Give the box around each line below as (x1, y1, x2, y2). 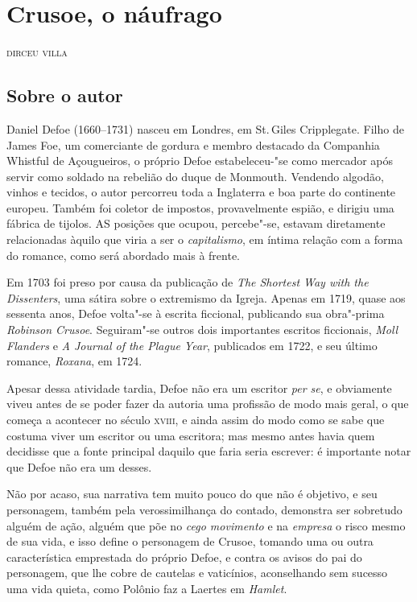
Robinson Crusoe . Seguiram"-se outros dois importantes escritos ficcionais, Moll (6, 321, 398, 338)
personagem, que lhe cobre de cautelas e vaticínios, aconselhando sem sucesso (6, 564, 388, 581)
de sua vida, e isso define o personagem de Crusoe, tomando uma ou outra (6, 533, 374, 550)
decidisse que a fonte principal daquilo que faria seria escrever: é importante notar (6, 443, 411, 460)
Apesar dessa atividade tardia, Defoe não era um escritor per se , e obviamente (6, 379, 392, 396)
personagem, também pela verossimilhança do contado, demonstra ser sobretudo (6, 501, 403, 517)
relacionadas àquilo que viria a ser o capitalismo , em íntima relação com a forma (6, 231, 403, 248)
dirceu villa (6, 43, 68, 60)
